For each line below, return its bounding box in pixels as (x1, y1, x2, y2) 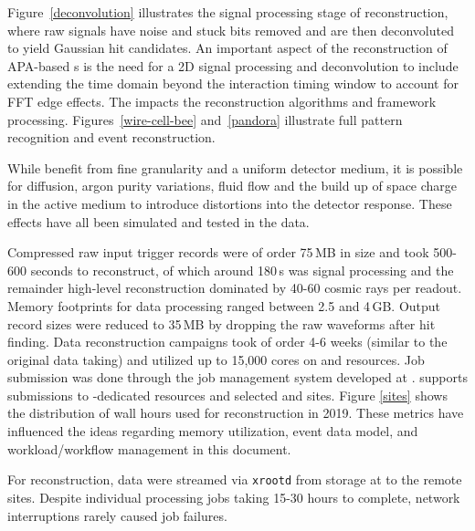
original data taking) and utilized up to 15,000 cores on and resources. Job (7, 349, 425, 369)
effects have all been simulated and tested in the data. (7, 212, 310, 231)
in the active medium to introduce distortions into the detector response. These (7, 193, 452, 213)
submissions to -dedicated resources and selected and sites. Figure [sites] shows (7, 385, 448, 404)
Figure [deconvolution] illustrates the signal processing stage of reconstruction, (7, 3, 449, 21)
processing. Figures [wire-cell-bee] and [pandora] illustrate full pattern (7, 109, 403, 129)
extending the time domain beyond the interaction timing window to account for (7, 74, 459, 93)
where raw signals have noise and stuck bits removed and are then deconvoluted (7, 20, 454, 39)
